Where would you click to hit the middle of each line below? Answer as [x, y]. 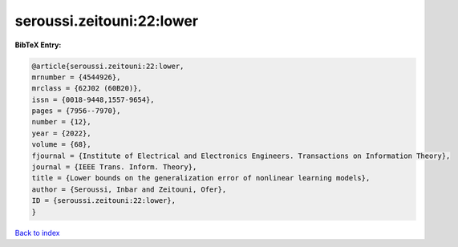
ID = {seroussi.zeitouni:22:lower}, [104, 201]
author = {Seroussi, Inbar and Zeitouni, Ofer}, [129, 189]
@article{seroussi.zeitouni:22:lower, [108, 66]
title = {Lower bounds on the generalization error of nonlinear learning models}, [201, 178]
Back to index [37, 233]
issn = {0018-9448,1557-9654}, [93, 99]
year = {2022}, [61, 133]
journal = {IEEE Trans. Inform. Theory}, [114, 167]
